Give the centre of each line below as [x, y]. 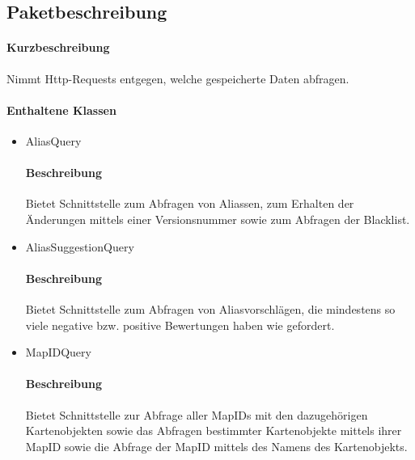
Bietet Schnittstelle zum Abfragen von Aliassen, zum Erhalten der [190, 203]
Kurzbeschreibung [58, 47]
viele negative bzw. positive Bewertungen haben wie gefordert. [180, 325]
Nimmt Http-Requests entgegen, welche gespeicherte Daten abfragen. [178, 78]
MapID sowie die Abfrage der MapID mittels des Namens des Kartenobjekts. [216, 446]
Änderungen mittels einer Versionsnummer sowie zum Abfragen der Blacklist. [218, 219]
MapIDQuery [58, 352]
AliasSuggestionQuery [80, 246]
